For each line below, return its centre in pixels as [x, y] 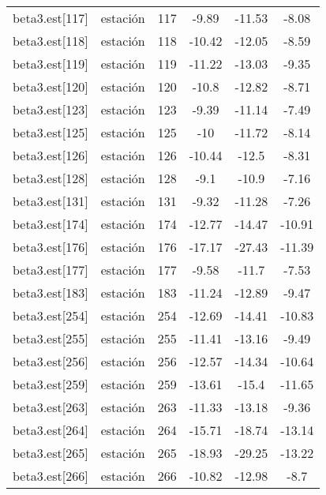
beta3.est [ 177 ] [51, 270]
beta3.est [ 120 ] [51, 86]
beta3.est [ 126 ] [51, 155]
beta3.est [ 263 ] [51, 407]
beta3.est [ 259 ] [51, 384]
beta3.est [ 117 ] [51, 18]
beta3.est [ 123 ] [51, 109]
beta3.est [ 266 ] [51, 476]
